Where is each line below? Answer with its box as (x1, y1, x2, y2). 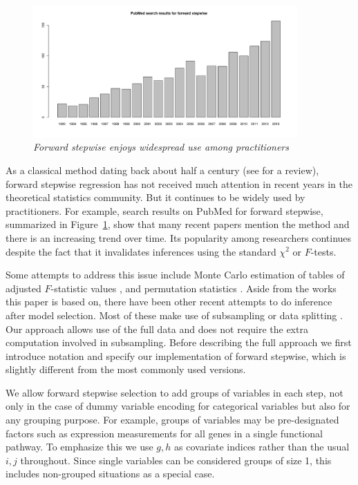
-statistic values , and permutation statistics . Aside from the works (50, 280, 337, 295)
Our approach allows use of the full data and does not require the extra (6, 321, 308, 336)
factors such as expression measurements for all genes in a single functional (6, 426, 323, 440)
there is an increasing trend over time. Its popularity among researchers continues (6, 230, 352, 245)
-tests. (310, 244, 337, 258)
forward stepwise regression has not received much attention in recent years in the (6, 176, 352, 191)
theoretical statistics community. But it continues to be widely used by (6, 190, 305, 205)
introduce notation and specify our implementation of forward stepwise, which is (6, 348, 346, 363)
